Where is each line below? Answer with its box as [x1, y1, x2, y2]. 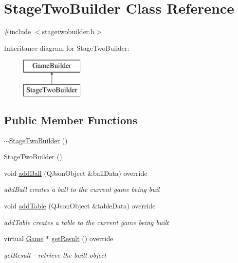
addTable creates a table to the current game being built [4, 217, 169, 227]
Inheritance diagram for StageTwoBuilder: [4, 42, 129, 53]
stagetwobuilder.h [42, 26, 95, 37]
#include [4, 26, 31, 37]
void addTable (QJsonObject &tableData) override [4, 201, 156, 211]
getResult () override [51, 233, 113, 244]
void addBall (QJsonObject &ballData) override [4, 168, 147, 178]
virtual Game [4, 233, 44, 244]
